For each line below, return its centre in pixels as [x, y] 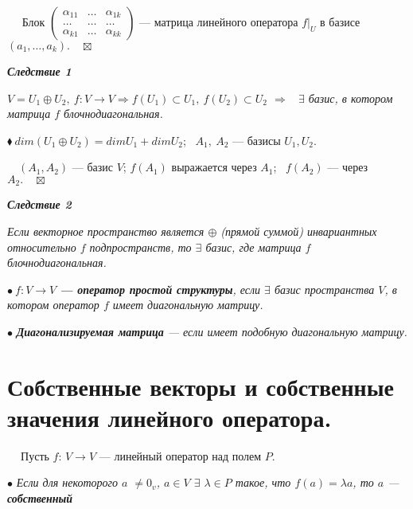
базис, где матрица [253, 247]
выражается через [214, 167]
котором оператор [53, 305]
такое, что [263, 482]
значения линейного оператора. [169, 417]
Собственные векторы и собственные [201, 386]
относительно [42, 247]
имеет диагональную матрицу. [188, 305]
